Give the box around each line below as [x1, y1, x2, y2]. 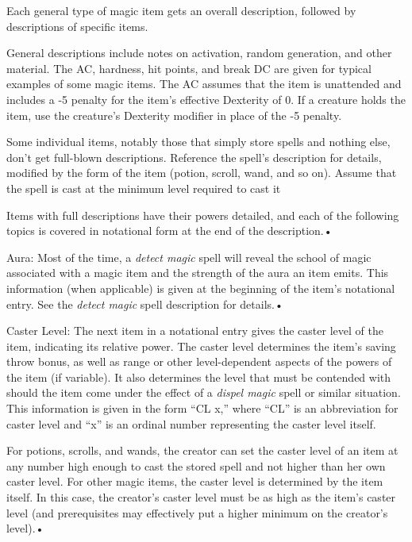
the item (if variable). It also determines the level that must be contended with [6, 368, 391, 385]
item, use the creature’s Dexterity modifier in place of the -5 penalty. [6, 106, 342, 123]
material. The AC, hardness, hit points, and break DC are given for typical [6, 60, 372, 76]
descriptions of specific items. [6, 17, 148, 34]
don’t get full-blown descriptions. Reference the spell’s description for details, [6, 148, 382, 165]
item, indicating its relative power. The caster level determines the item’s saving [6, 337, 396, 354]
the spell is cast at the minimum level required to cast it [6, 179, 281, 196]
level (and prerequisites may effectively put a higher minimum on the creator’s [6, 504, 388, 521]
